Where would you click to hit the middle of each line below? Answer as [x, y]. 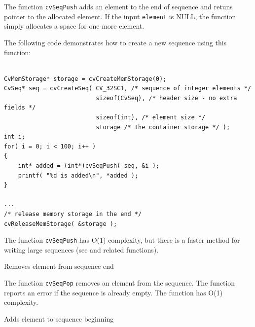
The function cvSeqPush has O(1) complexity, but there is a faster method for [122, 240]
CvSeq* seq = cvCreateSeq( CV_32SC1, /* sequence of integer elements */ [128, 89]
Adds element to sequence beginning [59, 318]
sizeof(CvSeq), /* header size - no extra [166, 98]
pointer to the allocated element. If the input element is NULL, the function [120, 16]
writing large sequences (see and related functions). [81, 249]
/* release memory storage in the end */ [73, 214]
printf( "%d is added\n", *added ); [78, 175]
